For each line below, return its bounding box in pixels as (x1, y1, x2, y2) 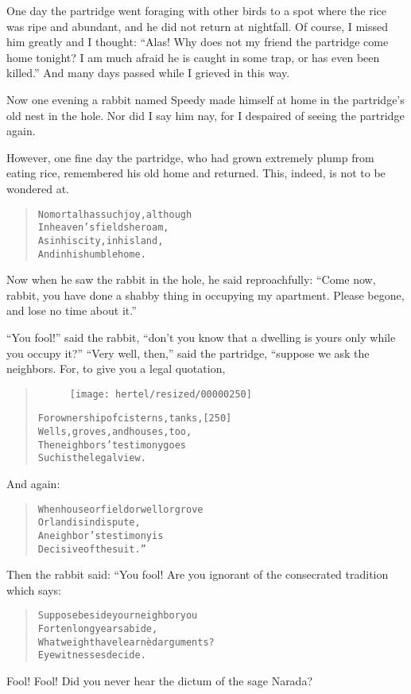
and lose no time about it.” (6, 302, 137, 319)
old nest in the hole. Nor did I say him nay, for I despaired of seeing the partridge (6, 107, 405, 123)
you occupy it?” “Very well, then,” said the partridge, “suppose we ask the (6, 344, 370, 361)
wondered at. (6, 180, 69, 196)
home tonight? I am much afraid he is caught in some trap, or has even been (6, 48, 380, 65)
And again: (6, 475, 60, 491)
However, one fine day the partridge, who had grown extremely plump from (6, 149, 374, 165)
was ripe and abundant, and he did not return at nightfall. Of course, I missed (6, 17, 389, 34)
